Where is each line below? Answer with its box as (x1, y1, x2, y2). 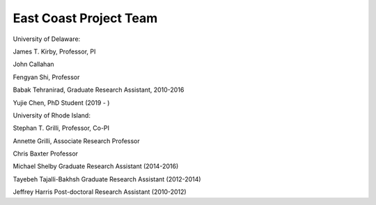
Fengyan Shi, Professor (13, 73, 80, 81)
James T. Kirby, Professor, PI (13, 47, 96, 56)
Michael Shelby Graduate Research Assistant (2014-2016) (13, 162, 179, 170)
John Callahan (13, 60, 55, 69)
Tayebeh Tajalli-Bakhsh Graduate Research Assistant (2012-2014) (13, 174, 201, 183)
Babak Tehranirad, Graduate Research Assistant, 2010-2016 (13, 85, 185, 94)
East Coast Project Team (13, 10, 158, 26)
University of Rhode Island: (13, 111, 91, 120)
